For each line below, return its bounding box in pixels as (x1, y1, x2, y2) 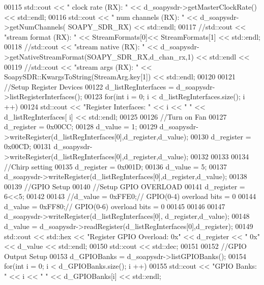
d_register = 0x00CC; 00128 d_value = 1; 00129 (4, 121, 158, 132)
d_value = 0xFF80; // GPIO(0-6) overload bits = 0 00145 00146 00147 (4, 201, 225, 211)
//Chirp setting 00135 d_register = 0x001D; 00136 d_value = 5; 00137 (4, 161, 227, 172)
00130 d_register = (190, 131, 251, 141)
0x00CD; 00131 (4, 141, 51, 152)
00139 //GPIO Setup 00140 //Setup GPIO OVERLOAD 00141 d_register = (4, 181, 245, 191)
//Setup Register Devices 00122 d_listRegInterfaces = (4, 81, 174, 92)
